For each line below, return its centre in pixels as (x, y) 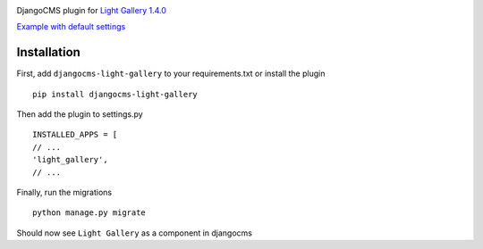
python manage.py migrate (89, 213)
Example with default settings (71, 27)
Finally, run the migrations (64, 193)
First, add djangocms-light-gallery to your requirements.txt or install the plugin (171, 74)
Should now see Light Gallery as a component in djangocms (134, 233)
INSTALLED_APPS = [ (75, 135)
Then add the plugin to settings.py (80, 114)
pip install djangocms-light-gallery (115, 94)
